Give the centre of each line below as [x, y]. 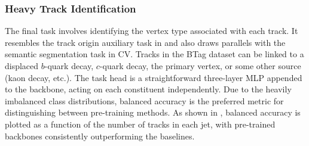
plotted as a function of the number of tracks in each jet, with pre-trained [140, 124]
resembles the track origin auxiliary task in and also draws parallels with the [145, 42]
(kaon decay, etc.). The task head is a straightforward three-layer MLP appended [154, 77]
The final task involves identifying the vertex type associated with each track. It [152, 31]
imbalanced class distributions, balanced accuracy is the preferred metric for [144, 100]
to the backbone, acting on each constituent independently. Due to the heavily [148, 89]
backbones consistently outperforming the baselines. [100, 136]
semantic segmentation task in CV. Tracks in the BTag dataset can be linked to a [154, 54]
